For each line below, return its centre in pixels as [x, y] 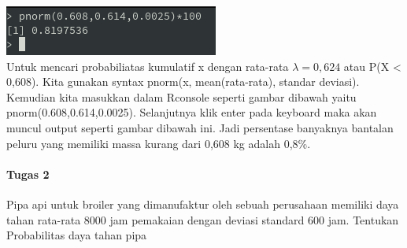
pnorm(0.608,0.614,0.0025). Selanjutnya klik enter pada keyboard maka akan [192, 112]
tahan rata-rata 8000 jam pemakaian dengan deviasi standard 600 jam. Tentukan [203, 219]
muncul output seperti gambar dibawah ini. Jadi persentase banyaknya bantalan [200, 127]
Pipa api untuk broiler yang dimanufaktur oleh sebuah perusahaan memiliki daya [203, 204]
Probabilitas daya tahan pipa [77, 235]
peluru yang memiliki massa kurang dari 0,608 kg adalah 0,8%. [159, 143]
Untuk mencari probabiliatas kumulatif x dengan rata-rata [148, 66]
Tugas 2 [28, 174]
